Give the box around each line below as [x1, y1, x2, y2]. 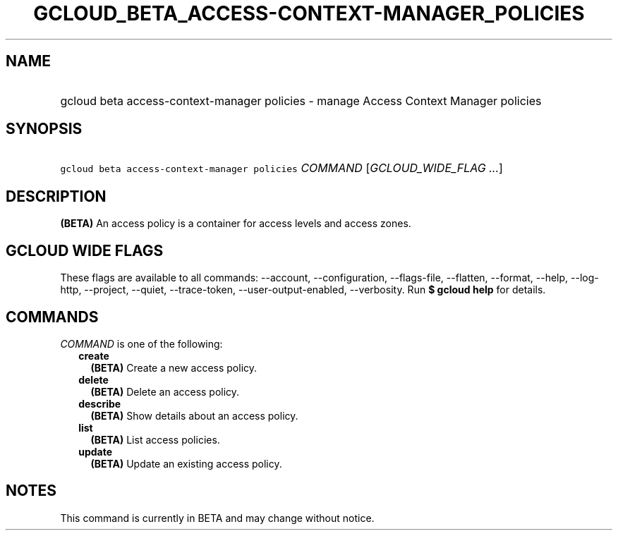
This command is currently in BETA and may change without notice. [60, 511, 375, 524]
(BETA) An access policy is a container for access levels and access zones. [60, 217, 411, 230]
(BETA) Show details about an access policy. [90, 409, 298, 422]
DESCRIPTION [6, 187, 107, 205]
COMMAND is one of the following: [60, 337, 223, 350]
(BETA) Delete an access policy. [90, 385, 240, 398]
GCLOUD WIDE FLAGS [6, 241, 164, 260]
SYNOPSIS [6, 120, 83, 138]
